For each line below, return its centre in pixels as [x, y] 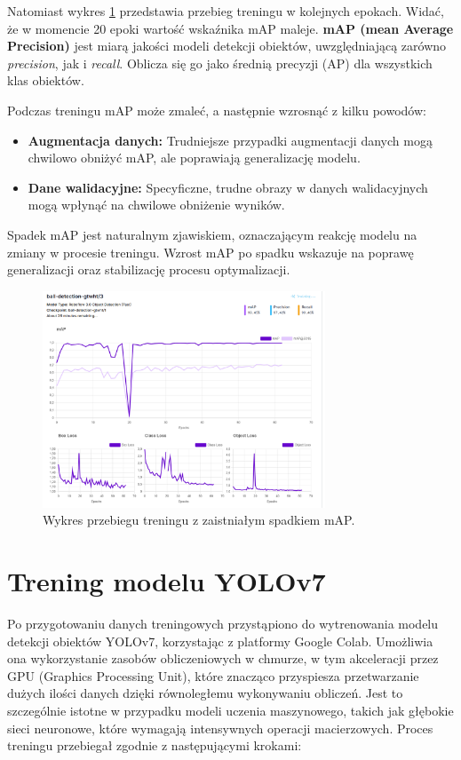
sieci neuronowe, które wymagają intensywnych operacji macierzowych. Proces [220, 728]
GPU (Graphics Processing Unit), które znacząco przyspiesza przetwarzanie [213, 675]
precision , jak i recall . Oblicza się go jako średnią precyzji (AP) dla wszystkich [220, 63]
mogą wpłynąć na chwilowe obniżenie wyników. [156, 205]
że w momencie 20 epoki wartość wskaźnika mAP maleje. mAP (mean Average [230, 28]
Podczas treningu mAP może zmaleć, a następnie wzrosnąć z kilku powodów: [217, 110]
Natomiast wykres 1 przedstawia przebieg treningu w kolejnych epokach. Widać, [226, 11]
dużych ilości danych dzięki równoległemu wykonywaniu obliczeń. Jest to [205, 693]
